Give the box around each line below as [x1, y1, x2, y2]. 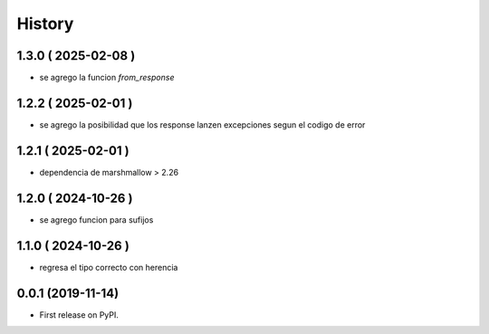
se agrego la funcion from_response [39, 72, 175, 83]
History [16, 14, 74, 33]
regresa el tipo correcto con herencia [39, 262, 178, 272]
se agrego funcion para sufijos [39, 214, 154, 225]
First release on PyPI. [39, 309, 120, 320]
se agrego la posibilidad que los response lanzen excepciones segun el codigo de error [39, 119, 366, 130]
